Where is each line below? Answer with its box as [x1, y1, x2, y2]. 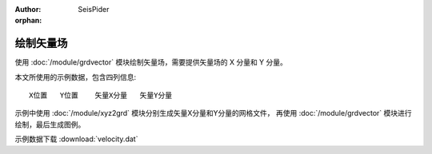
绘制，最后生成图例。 [14, 120, 86, 129]
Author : [14, 5, 42, 14]
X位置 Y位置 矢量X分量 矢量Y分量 [29, 91, 173, 100]
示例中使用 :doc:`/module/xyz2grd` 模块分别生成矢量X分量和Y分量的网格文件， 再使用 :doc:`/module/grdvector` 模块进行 [14, 109, 412, 118]
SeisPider [78, 5, 110, 14]
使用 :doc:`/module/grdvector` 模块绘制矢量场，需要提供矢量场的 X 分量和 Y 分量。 [14, 57, 288, 67]
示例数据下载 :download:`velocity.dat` [14, 134, 138, 144]
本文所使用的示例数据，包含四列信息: [14, 72, 137, 81]
